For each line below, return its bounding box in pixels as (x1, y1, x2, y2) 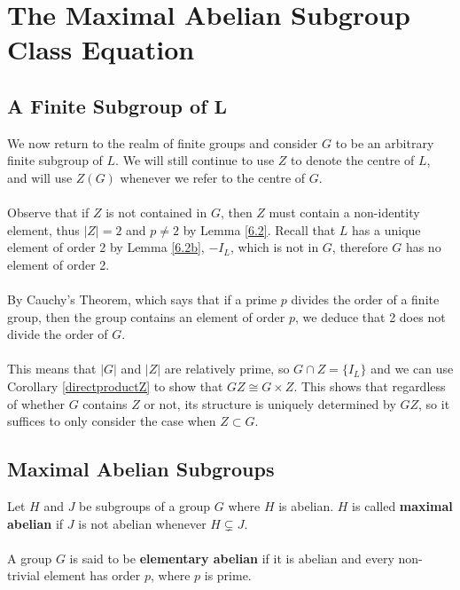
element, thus (7, 220, 80, 239)
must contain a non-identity (269, 203, 420, 222)
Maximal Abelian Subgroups (7, 455, 275, 483)
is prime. (204, 566, 252, 585)
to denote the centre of (291, 151, 415, 169)
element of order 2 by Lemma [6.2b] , (7, 238, 205, 256)
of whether (7, 394, 65, 413)
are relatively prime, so (164, 359, 290, 378)
